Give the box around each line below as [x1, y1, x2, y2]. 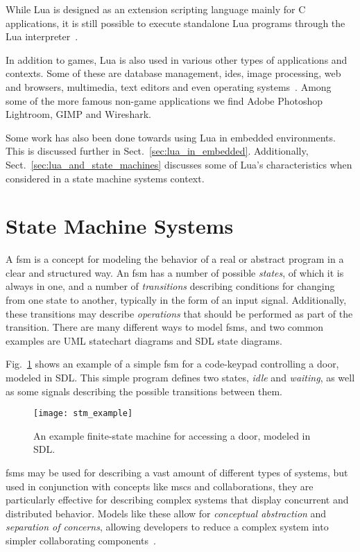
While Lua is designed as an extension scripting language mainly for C [6, 2, 306, 16]
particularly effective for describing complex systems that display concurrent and [6, 492, 349, 507]
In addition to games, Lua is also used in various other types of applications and [6, 52, 348, 67]
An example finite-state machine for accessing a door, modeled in [33, 428, 311, 442]
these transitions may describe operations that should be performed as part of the [6, 306, 353, 320]
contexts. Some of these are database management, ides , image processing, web [6, 66, 341, 80]
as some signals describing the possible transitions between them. [6, 383, 282, 398]
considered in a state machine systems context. [6, 171, 205, 185]
